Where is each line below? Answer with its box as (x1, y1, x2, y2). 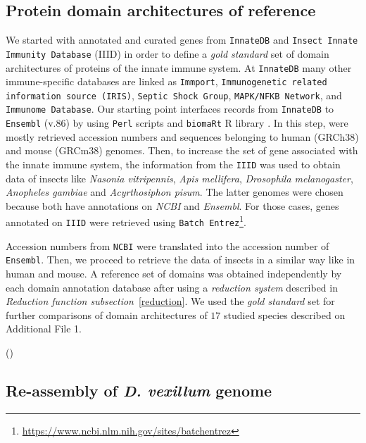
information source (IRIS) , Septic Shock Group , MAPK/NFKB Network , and (6, 87, 342, 102)
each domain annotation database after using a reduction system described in (6, 280, 338, 294)
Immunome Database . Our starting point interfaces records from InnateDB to (6, 101, 334, 116)
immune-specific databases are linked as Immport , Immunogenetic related (6, 74, 327, 89)
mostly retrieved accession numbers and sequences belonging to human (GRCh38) (6, 129, 359, 144)
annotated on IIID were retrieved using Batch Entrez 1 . (6, 213, 246, 230)
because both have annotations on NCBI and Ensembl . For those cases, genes (6, 198, 339, 213)
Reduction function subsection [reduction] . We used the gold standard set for (6, 294, 335, 308)
